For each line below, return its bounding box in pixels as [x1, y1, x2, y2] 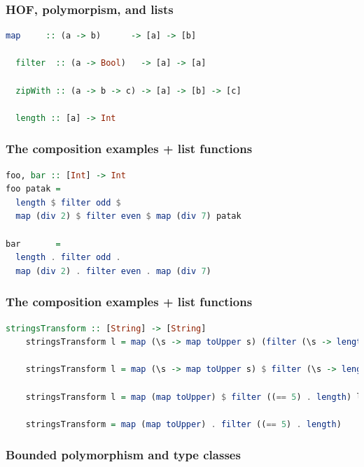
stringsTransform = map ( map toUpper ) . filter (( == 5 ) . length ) [25, 419, 342, 429]
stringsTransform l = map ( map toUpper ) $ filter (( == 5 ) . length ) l [25, 391, 362, 402]
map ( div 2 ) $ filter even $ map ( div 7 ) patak [15, 211, 241, 222]
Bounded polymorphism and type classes [6, 446, 241, 464]
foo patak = [6, 184, 61, 194]
